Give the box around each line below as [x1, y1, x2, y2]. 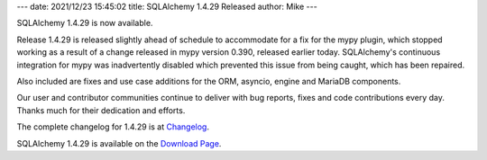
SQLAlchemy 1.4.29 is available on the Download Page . [16, 138, 222, 148]
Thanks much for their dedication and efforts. [16, 104, 186, 116]
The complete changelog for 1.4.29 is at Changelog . [16, 121, 209, 132]
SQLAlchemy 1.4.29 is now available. [16, 18, 153, 29]
